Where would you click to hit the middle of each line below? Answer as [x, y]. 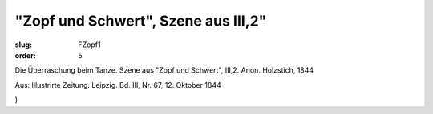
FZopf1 [89, 45]
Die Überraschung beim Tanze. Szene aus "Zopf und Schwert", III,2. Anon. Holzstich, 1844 [164, 70]
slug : [23, 45]
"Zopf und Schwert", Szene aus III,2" [141, 21]
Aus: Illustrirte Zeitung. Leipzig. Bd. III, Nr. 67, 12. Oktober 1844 [118, 85]
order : [25, 55]
